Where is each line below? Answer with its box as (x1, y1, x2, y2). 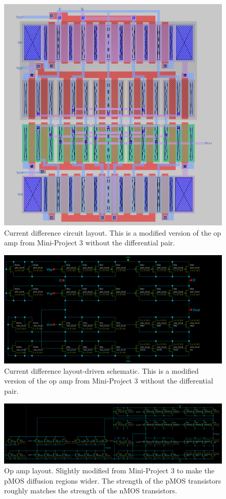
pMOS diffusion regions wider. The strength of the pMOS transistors (4, 475, 221, 486)
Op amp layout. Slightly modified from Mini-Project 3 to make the (4, 465, 215, 476)
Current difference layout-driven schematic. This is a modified (4, 365, 199, 376)
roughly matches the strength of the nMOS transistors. (4, 485, 177, 496)
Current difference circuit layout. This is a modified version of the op (4, 227, 221, 238)
